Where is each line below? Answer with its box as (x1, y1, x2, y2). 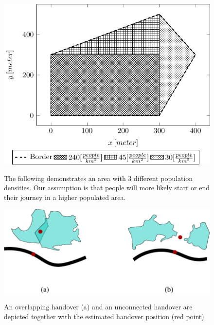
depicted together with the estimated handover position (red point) (4, 311, 204, 321)
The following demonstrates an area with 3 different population (4, 173, 193, 183)
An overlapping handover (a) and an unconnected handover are (4, 302, 193, 312)
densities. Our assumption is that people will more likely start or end (4, 182, 210, 193)
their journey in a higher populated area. (4, 192, 126, 202)
